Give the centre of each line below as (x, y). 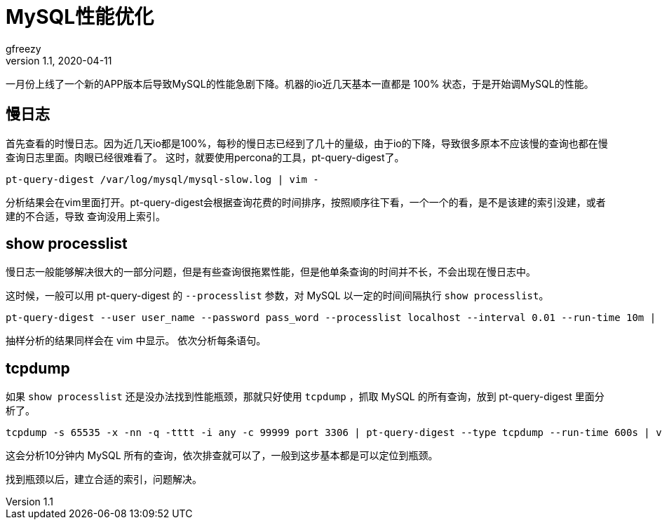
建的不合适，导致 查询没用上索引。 (86, 216)
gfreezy (23, 48)
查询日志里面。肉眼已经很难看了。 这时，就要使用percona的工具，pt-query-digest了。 (205, 157)
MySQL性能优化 (80, 17)
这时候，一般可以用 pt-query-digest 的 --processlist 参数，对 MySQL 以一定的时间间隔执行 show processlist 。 (277, 296)
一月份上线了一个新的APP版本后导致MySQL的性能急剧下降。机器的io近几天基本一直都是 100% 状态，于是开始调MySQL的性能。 (300, 83)
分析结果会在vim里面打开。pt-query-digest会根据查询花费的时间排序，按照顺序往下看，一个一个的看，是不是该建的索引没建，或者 (306, 202)
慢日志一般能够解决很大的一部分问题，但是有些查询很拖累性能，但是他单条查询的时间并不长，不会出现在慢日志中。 (271, 272)
